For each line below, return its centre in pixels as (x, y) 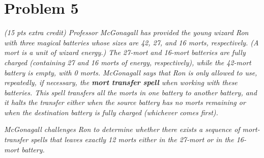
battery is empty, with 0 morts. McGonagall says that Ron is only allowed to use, (131, 72)
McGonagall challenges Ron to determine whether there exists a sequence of (122, 129)
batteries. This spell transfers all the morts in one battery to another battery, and (130, 92)
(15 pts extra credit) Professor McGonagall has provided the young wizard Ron (126, 32)
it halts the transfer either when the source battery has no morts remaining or (125, 102)
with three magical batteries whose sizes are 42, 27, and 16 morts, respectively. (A (131, 42)
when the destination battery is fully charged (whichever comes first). (111, 112)
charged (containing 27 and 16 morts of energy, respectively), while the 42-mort (128, 62)
